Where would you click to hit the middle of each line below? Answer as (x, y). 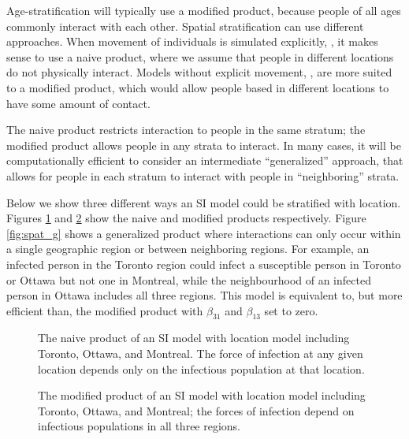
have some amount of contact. (78, 103)
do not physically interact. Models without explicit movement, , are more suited (199, 72)
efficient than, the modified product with (105, 310)
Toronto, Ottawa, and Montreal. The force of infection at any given (201, 353)
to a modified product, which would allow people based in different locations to (198, 87)
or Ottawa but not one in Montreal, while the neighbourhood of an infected (189, 279)
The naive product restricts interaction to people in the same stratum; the (186, 130)
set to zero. (291, 310)
